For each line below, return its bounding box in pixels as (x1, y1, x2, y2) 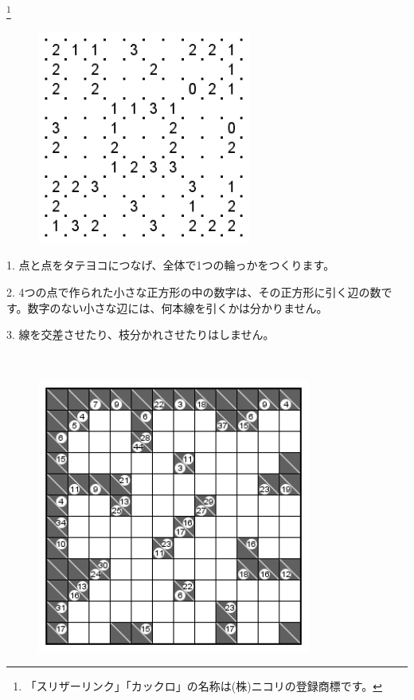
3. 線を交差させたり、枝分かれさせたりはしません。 (6, 326, 275, 343)
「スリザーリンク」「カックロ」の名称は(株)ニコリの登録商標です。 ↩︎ (25, 678, 383, 694)
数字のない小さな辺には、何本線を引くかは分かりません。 (27, 299, 328, 316)
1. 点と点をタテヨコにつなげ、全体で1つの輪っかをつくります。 (6, 257, 335, 273)
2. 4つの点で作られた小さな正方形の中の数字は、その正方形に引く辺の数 (6, 284, 381, 300)
